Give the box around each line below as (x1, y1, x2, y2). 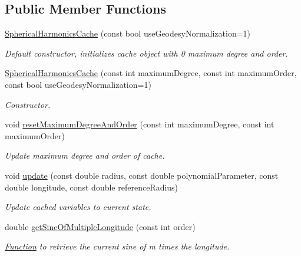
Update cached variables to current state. (5, 201, 151, 213)
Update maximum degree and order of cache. (5, 149, 165, 162)
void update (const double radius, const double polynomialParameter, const (5, 169, 279, 181)
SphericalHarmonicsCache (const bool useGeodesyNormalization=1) (5, 27, 251, 40)
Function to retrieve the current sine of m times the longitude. (5, 240, 230, 252)
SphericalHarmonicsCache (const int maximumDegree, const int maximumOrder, (5, 67, 297, 79)
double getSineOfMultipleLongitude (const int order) (5, 220, 196, 232)
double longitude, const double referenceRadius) (5, 180, 178, 193)
